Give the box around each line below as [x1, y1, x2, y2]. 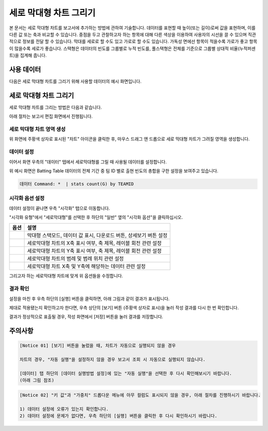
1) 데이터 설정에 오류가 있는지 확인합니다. [19, 406, 109, 412]
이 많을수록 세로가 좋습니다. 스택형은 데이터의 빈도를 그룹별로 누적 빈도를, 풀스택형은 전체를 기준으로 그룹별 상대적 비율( [9, 45, 240, 52]
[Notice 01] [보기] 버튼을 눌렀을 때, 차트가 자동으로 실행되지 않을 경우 [19, 343, 176, 349]
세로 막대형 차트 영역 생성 [9, 126, 66, 133]
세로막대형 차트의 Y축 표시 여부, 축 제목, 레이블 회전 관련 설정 [27, 248, 162, 255]
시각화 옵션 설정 [9, 195, 45, 202]
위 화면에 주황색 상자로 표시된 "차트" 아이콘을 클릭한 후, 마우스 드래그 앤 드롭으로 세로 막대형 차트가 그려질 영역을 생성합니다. [9, 136, 250, 142]
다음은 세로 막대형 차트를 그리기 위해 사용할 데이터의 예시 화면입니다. [9, 78, 141, 84]
